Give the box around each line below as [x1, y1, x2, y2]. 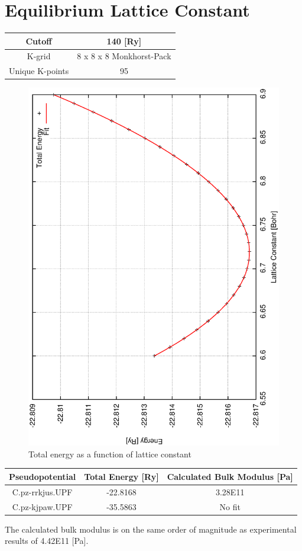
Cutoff [25, 34, 52, 47]
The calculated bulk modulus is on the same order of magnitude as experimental [5, 523, 297, 535]
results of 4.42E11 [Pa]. [5, 534, 89, 547]
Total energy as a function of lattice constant [28, 447, 191, 460]
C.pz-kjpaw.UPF [12, 500, 73, 512]
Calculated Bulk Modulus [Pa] [167, 470, 293, 482]
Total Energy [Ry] [84, 470, 159, 482]
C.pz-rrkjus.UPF [12, 485, 73, 498]
